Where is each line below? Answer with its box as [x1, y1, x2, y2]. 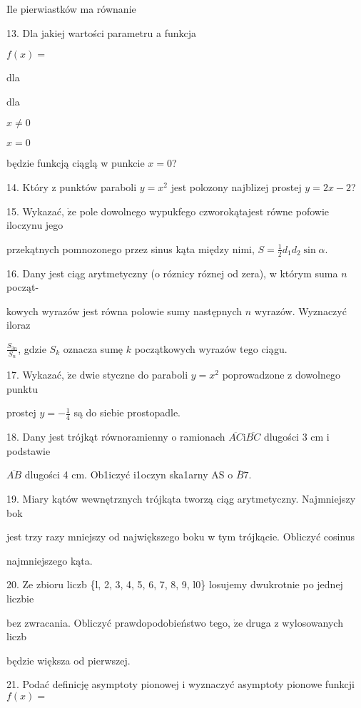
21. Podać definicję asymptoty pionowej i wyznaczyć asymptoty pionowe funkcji [6, 677, 355, 692]
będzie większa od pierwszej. [6, 652, 131, 667]
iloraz [6, 317, 31, 332]
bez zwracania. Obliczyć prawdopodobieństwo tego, [6, 615, 230, 630]
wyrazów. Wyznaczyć [254, 303, 347, 318]
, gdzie [18, 341, 46, 356]
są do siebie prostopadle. [73, 405, 181, 420]
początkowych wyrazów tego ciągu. [134, 341, 288, 356]
